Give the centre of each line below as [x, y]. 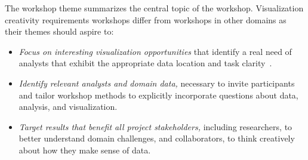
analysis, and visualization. [68, 107]
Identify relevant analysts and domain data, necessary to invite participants [157, 83]
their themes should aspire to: [59, 31]
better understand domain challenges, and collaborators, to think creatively [157, 138]
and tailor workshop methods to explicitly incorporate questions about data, [158, 95]
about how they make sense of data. [85, 150]
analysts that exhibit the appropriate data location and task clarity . [145, 63]
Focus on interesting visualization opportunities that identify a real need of [155, 51]
